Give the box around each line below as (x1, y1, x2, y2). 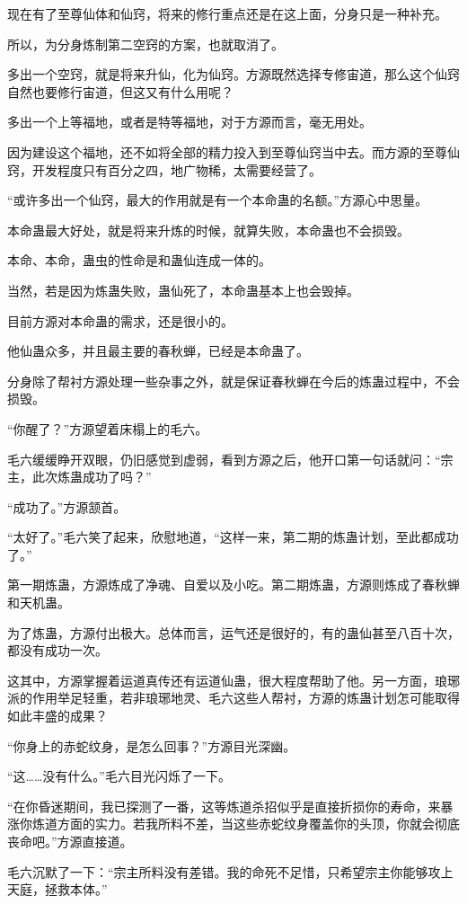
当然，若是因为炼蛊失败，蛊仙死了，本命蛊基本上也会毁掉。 (7, 280, 359, 299)
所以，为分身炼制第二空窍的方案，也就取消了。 (7, 34, 284, 53)
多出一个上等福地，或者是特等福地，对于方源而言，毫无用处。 (7, 112, 372, 131)
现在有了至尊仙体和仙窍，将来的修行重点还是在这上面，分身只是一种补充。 (7, 4, 447, 22)
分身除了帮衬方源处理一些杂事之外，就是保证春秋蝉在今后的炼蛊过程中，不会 (7, 371, 460, 390)
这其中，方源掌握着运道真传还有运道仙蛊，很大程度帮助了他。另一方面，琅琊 (7, 670, 460, 689)
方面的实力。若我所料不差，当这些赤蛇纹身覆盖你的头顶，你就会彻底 (57, 814, 460, 833)
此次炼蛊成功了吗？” (31, 467, 152, 486)
